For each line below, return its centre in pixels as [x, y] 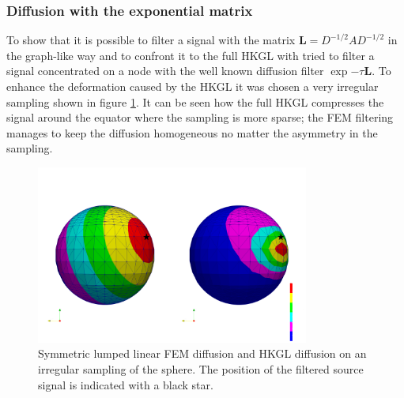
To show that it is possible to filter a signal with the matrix [151, 40]
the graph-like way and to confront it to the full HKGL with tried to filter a [191, 55]
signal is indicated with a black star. [126, 384]
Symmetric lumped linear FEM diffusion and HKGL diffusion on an [202, 353]
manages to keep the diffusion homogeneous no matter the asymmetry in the [192, 132]
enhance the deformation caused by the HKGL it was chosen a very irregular [193, 86]
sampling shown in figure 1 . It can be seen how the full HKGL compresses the [195, 101]
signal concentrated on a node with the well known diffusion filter [165, 71]
